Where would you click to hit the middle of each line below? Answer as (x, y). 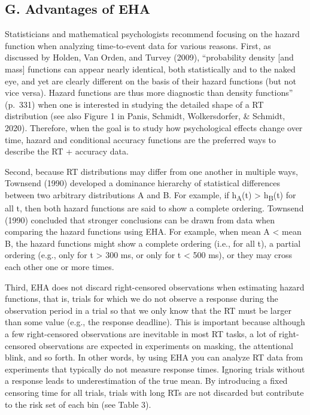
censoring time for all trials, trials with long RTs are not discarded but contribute (154, 392)
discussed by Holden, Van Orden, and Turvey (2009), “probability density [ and (149, 57)
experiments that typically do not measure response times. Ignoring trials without (155, 369)
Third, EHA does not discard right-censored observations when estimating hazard (155, 287)
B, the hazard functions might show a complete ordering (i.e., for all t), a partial (153, 243)
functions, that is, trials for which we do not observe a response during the (142, 299)
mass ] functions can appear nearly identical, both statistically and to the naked (150, 69)
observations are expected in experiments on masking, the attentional (166, 345)
